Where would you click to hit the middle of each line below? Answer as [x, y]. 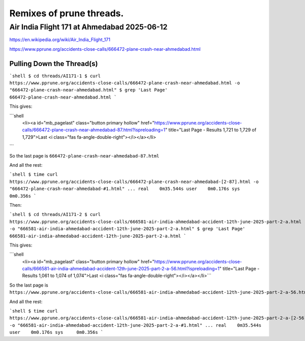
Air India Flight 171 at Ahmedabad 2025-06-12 [88, 27]
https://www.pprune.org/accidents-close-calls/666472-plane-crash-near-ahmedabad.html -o [125, 83]
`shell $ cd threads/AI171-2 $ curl [55, 214]
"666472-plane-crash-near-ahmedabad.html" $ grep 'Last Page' [88, 90]
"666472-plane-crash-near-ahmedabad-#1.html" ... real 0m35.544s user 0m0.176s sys [125, 189]
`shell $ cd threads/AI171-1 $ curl [55, 76]
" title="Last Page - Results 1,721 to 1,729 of [211, 130]
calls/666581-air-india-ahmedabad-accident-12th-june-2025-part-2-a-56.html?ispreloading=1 [121, 269]
